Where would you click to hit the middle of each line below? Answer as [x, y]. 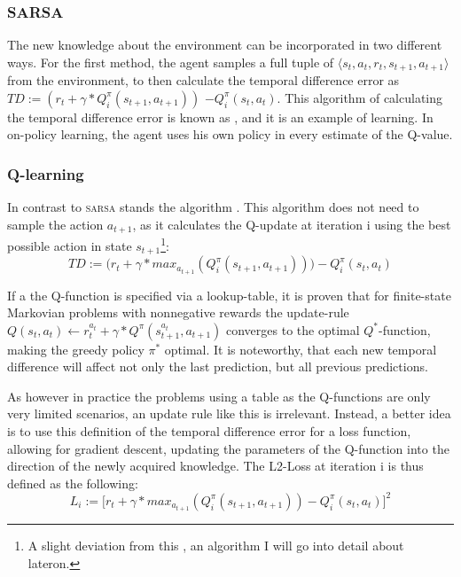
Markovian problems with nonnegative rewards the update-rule [178, 312]
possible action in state [70, 245]
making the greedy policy [76, 349]
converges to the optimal [293, 329]
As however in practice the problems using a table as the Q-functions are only [219, 396]
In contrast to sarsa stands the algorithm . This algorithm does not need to [213, 207]
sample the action [55, 224]
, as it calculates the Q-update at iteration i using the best [292, 224]
